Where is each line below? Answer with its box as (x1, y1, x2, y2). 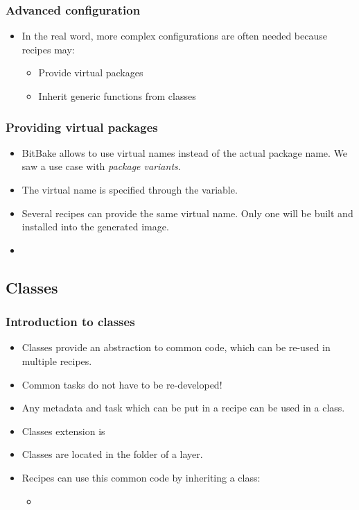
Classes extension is (21, 423, 105, 438)
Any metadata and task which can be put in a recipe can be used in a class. (21, 400, 345, 415)
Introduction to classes (6, 313, 135, 330)
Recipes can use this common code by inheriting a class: (21, 470, 261, 484)
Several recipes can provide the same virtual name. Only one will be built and (21, 205, 353, 220)
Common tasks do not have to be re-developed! (21, 377, 222, 391)
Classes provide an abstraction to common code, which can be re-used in (21, 340, 331, 355)
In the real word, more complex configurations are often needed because (21, 28, 327, 43)
